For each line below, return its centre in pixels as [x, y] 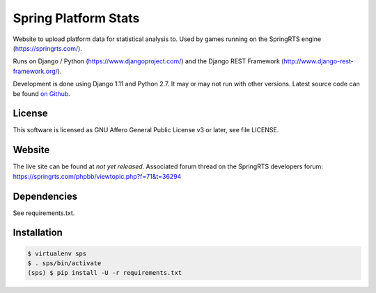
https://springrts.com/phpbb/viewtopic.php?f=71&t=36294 [97, 176]
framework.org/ [36, 71]
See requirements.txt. [44, 213]
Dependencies [45, 196]
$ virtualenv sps [57, 253]
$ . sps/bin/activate [64, 263]
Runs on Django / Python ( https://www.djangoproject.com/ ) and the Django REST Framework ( [148, 61]
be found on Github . [42, 93]
